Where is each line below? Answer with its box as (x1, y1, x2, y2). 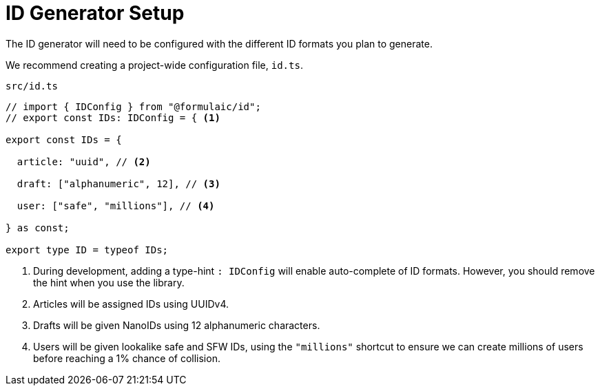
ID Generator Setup (6, 1, 185, 25)
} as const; (6, 222, 70, 233)
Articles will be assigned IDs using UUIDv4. (33, 297, 229, 310)
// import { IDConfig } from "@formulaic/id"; (6, 101, 261, 112)
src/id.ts (6, 80, 58, 92)
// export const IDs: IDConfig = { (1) (6, 112, 220, 123)
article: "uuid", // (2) (17, 156, 151, 167)
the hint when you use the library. (33, 276, 185, 288)
